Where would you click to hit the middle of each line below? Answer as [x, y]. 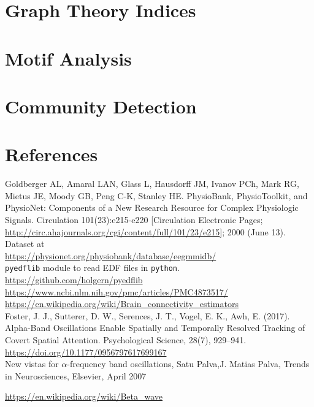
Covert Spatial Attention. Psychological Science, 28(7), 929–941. [126, 340]
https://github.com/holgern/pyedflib [74, 280]
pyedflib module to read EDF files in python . [92, 268]
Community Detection [101, 106]
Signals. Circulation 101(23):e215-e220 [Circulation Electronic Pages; [134, 220]
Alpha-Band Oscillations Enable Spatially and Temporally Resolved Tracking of [155, 328]
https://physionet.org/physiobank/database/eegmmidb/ [111, 255]
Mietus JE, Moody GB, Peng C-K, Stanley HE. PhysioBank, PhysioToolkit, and [156, 195]
